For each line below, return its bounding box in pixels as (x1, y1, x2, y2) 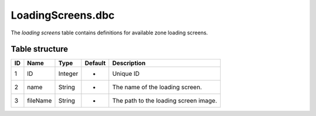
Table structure (11, 44, 68, 54)
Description (112, 59, 146, 67)
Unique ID (112, 70, 140, 78)
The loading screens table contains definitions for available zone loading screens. (11, 29, 208, 36)
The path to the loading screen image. (112, 97, 218, 105)
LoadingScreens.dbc (11, 9, 115, 22)
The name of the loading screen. (112, 83, 202, 92)
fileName (27, 97, 52, 105)
